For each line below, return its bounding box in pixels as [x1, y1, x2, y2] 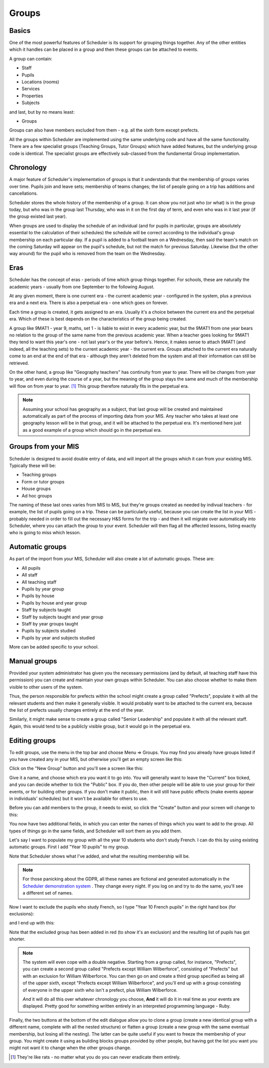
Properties [21, 93, 43, 99]
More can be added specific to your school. [9, 644, 99, 650]
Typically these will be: [9, 462, 56, 468]
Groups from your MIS [9, 443, 80, 451]
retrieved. [9, 360, 29, 366]
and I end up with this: [9, 920, 55, 926]
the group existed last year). [9, 213, 67, 219]
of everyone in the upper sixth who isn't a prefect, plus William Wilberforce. [22, 987, 178, 993]
